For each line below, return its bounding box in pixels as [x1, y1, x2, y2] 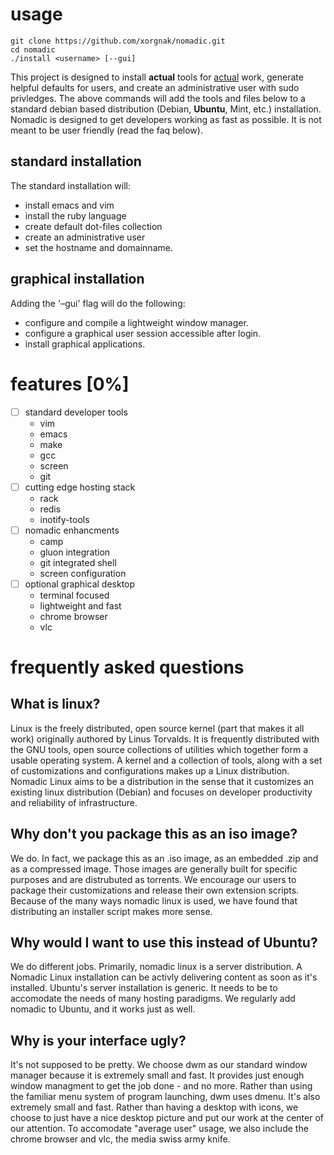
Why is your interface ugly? [10, 1032, 187, 1049]
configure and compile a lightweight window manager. [24, 316, 249, 328]
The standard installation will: [10, 179, 132, 192]
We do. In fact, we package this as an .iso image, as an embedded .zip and [10, 852, 319, 864]
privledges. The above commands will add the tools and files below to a [10, 92, 306, 104]
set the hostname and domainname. [24, 241, 173, 253]
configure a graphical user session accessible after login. [24, 327, 262, 339]
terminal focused [39, 589, 110, 601]
